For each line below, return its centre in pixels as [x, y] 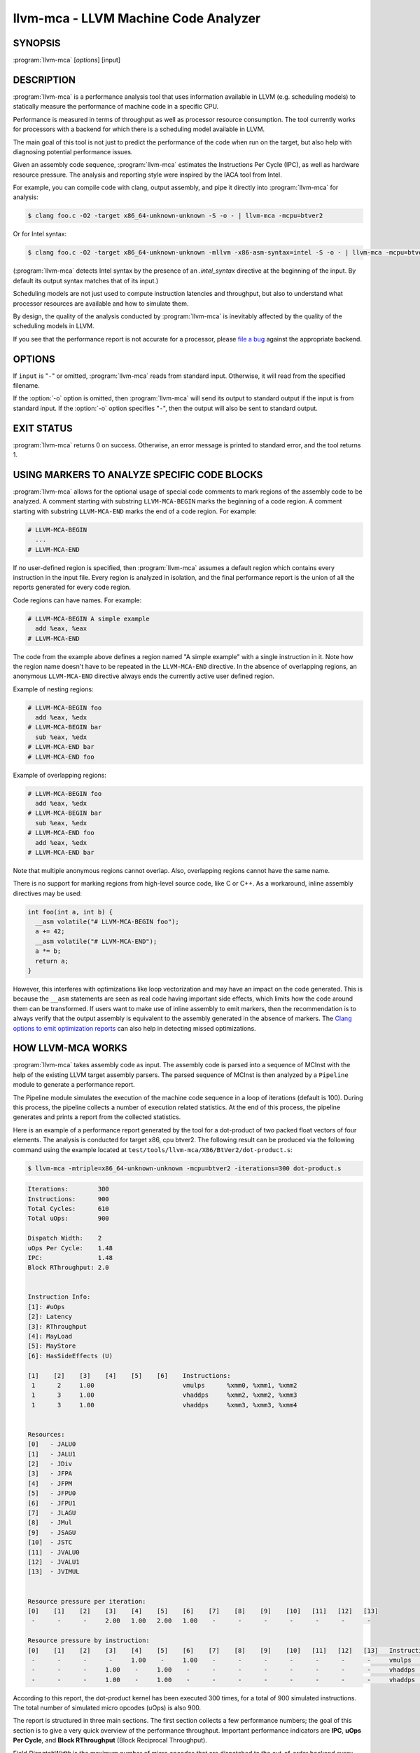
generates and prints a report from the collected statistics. [97, 1117]
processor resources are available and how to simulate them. [101, 303]
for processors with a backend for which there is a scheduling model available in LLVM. [139, 129]
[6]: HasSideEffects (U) [70, 1356]
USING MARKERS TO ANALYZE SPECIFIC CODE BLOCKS [138, 474]
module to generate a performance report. [74, 1085]
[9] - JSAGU [52, 1532]
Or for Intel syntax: [40, 234]
